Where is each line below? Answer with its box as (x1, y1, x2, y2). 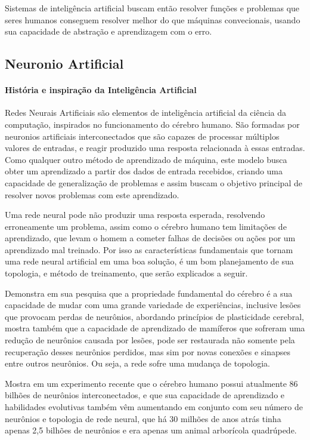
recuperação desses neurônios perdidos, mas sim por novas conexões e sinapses (5, 345, 290, 358)
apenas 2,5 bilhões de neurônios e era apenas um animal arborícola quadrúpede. (5, 424, 297, 436)
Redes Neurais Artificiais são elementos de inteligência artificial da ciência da (5, 106, 286, 119)
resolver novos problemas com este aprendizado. (5, 188, 179, 201)
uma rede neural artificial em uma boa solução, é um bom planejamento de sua (5, 255, 294, 267)
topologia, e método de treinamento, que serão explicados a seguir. (5, 267, 248, 279)
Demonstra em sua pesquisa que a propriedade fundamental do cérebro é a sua (5, 287, 293, 299)
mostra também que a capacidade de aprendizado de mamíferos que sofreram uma (5, 322, 305, 334)
